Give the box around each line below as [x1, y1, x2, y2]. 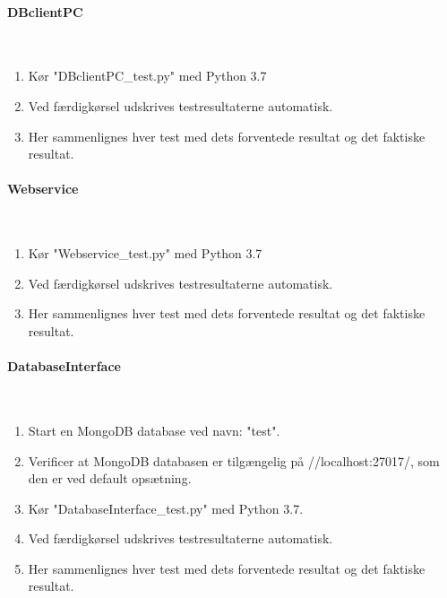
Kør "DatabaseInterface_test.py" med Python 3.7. [28, 498, 304, 517]
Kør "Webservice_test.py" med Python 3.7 [28, 244, 262, 263]
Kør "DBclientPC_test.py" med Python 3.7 [28, 66, 267, 85]
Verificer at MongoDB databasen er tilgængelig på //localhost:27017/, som [28, 451, 440, 470]
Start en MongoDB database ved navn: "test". [28, 420, 280, 439]
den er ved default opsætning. [28, 469, 192, 488]
